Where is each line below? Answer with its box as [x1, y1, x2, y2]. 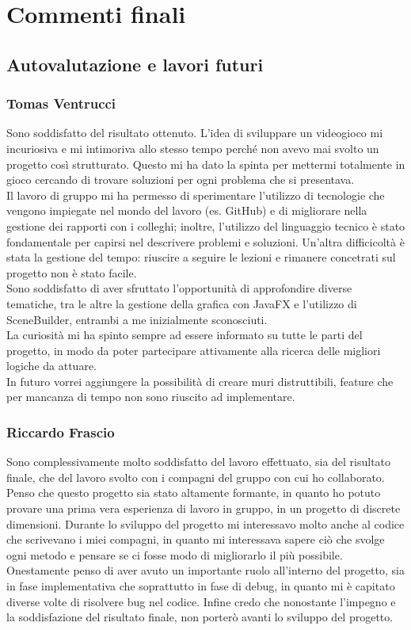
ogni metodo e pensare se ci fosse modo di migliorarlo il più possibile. [6, 546, 343, 563]
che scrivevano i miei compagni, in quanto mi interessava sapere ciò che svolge [6, 531, 385, 548]
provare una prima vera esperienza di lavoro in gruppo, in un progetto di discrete [6, 500, 401, 517]
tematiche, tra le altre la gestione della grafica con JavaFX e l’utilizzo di [6, 295, 357, 311]
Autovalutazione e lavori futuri [6, 52, 264, 76]
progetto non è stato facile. [6, 264, 137, 281]
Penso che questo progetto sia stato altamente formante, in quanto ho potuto [6, 484, 381, 501]
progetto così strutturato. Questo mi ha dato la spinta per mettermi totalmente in [6, 155, 405, 172]
